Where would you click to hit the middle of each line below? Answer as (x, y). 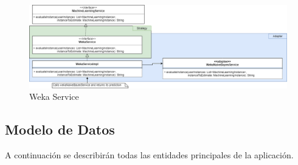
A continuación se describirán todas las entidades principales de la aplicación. (149, 155)
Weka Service (54, 97)
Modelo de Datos (60, 129)
